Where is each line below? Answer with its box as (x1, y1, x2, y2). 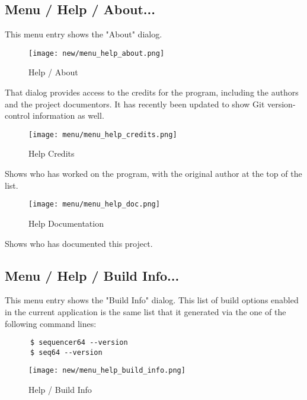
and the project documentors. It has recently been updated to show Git (5, 97, 265, 110)
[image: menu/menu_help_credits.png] (28, 130, 177, 139)
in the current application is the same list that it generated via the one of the (5, 305, 286, 318)
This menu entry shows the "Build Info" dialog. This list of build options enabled (5, 294, 299, 306)
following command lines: (5, 317, 97, 329)
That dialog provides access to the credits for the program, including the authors (5, 86, 299, 99)
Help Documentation (28, 217, 104, 229)
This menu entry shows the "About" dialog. (5, 28, 162, 40)
